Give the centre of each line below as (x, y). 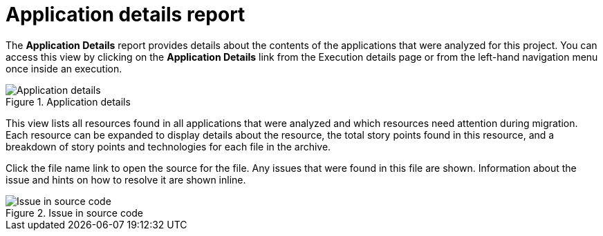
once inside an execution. (64, 68)
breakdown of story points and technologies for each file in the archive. (168, 146)
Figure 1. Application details (68, 101)
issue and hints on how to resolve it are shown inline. (126, 179)
